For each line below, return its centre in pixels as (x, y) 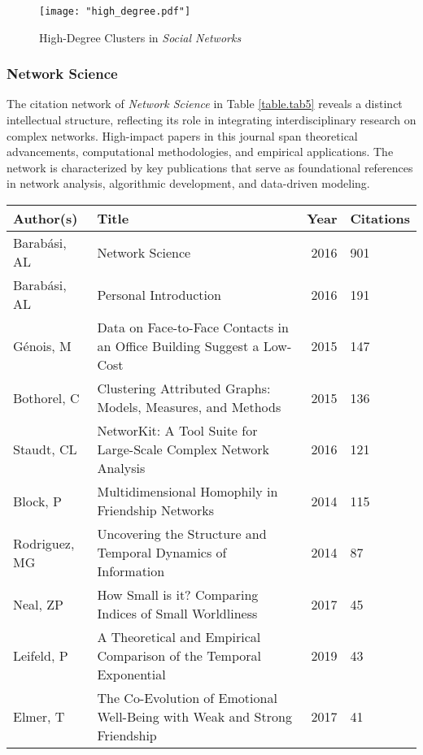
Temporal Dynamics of (162, 553)
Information (131, 571)
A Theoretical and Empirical (179, 637)
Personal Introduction (159, 294)
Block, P (38, 501)
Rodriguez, (44, 543)
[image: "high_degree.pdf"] (115, 11)
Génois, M (42, 346)
